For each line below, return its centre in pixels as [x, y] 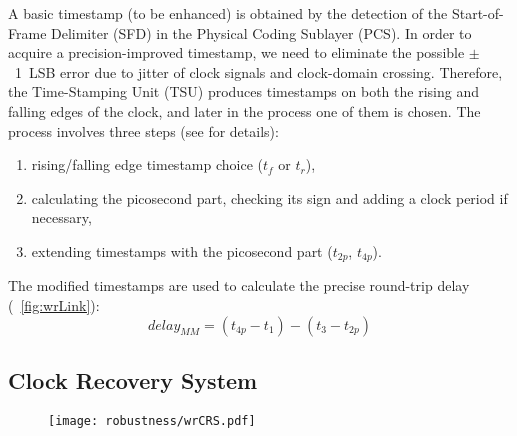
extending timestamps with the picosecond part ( [182, 250]
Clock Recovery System [133, 379]
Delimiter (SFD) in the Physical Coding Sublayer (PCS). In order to [261, 32]
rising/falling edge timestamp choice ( [147, 164]
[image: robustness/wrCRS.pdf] [152, 420]
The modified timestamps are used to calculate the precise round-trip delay [239, 285]
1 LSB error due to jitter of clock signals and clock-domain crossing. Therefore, [258, 71]
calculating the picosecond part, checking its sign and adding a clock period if [269, 197]
